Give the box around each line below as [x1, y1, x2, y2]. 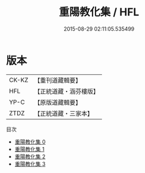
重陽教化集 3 [14, 160, 46, 167]
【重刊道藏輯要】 [34, 76, 81, 84]
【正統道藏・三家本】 [34, 109, 93, 117]
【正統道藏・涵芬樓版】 [34, 87, 99, 95]
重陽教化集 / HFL [58, 5, 140, 19]
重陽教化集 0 [14, 138, 46, 145]
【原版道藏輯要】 [34, 98, 81, 106]
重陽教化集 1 [14, 145, 45, 152]
